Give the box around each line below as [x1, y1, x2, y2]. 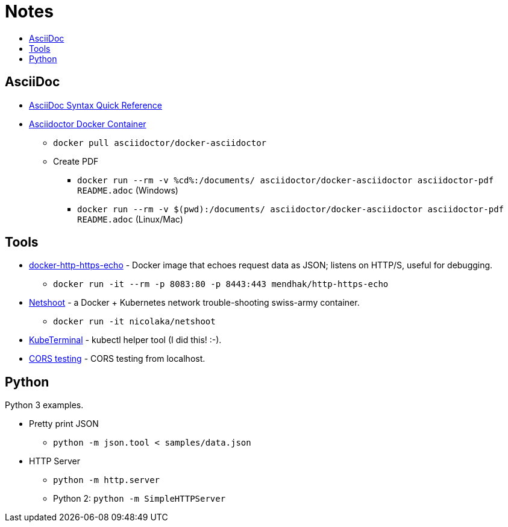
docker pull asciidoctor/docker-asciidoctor [53, 137, 267, 148]
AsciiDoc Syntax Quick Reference [29, 99, 162, 110]
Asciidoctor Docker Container [29, 118, 146, 129]
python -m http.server [53, 475, 160, 485]
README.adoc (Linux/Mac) [77, 213, 183, 224]
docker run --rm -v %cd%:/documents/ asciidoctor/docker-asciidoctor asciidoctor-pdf [77, 175, 494, 185]
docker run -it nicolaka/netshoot [53, 317, 216, 327]
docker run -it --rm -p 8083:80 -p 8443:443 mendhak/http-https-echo [53, 279, 389, 289]
